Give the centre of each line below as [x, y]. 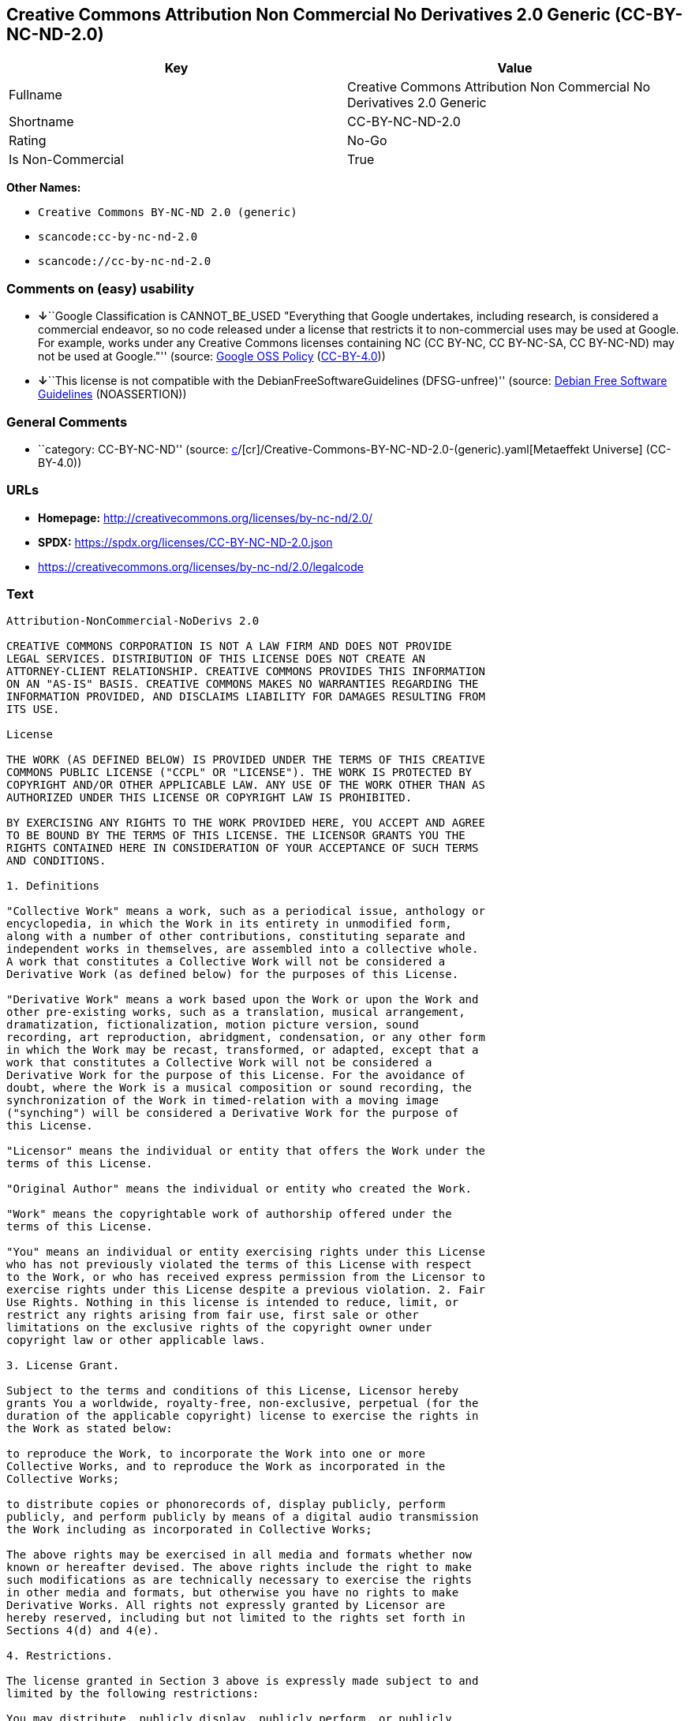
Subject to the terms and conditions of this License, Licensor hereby [233, 1391]
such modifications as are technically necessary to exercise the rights [239, 1580]
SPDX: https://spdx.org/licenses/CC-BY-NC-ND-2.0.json [185, 542]
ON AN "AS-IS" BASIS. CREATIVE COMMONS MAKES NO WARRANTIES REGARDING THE [243, 684]
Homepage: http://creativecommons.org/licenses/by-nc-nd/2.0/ [206, 517]
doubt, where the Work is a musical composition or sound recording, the [239, 1088]
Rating [28, 141]
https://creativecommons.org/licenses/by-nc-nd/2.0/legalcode [201, 566]
